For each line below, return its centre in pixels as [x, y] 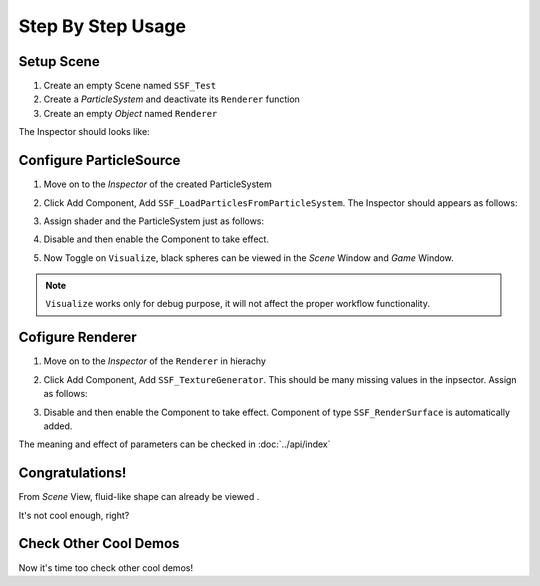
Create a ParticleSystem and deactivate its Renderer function [171, 99]
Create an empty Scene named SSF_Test [130, 86]
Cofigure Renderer [77, 337]
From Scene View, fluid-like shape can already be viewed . [139, 497]
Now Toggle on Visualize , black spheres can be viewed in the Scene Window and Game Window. [248, 257]
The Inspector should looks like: [84, 132]
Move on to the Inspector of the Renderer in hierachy [155, 361]
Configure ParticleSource [99, 160]
